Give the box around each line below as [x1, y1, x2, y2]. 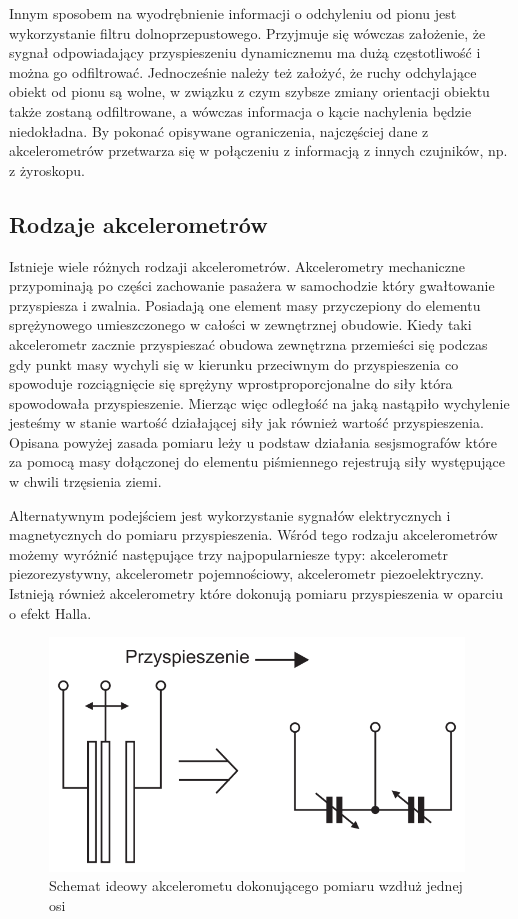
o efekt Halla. [9, 602, 92, 623]
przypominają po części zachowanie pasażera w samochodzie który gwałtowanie [9, 275, 495, 296]
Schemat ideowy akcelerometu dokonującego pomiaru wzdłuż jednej [49, 875, 463, 896]
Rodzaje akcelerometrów [9, 208, 268, 239]
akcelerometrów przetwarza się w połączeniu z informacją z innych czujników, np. [9, 140, 508, 161]
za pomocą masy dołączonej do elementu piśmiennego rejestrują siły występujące [9, 451, 505, 472]
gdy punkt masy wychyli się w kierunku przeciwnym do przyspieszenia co [9, 353, 459, 374]
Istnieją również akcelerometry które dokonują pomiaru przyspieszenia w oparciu [9, 583, 504, 604]
